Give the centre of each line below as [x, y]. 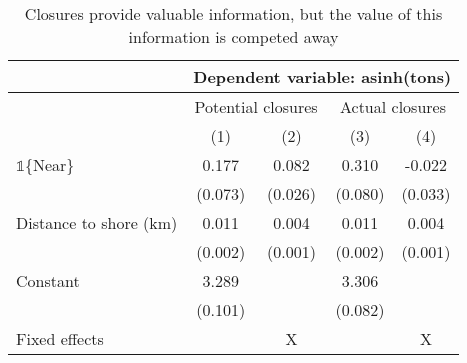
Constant [48, 280]
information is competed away [233, 36]
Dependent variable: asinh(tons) [322, 76]
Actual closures [392, 106]
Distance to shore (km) [97, 222]
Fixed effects [60, 338]
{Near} [49, 164]
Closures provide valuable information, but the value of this [233, 13]
